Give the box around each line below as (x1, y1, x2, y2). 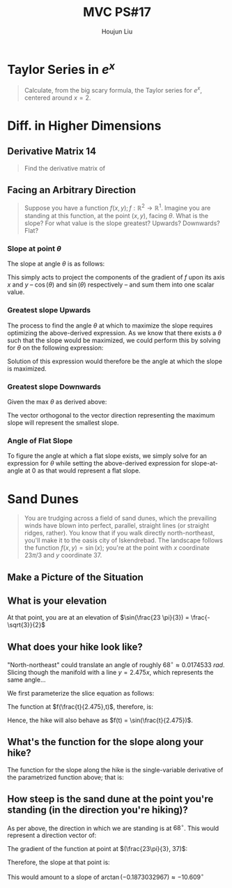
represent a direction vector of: (7, 831, 97, 840)
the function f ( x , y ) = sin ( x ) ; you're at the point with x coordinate (24, 544, 210, 552)
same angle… (7, 675, 46, 684)
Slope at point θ (7, 244, 61, 254)
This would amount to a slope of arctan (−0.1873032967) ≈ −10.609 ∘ (7, 872, 204, 881)
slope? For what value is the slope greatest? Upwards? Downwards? (24, 219, 221, 227)
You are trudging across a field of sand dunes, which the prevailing (24, 514, 217, 523)
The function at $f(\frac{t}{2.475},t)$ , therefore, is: (7, 702, 153, 711)
